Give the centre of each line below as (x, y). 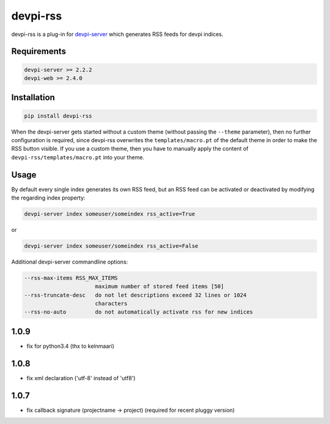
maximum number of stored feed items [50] (159, 286)
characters (111, 304)
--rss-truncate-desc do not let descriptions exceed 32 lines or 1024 (135, 295)
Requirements (39, 52)
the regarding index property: (48, 198)
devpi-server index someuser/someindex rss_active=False (111, 246)
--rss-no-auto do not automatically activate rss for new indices (139, 312)
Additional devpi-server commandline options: (70, 262)
